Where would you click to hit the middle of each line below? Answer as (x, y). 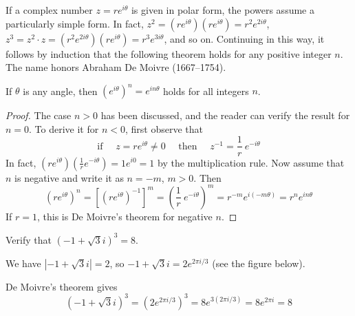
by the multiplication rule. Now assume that (251, 162)
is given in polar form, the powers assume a (223, 10)
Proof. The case (39, 115)
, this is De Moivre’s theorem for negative (125, 216)
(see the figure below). (259, 263)
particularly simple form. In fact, (75, 23)
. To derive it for (64, 128)
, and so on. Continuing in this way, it (244, 38)
